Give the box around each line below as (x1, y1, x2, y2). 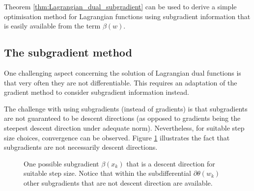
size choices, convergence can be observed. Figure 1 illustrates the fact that (4, 132, 230, 142)
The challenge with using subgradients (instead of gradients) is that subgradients (4, 103, 248, 113)
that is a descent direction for (126, 158, 215, 168)
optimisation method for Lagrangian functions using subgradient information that (4, 11, 251, 21)
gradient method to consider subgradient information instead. (4, 87, 189, 97)
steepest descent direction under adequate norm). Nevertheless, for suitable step (4, 122, 245, 133)
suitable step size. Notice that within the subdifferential (24, 168, 192, 178)
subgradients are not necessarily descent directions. (4, 142, 158, 152)
